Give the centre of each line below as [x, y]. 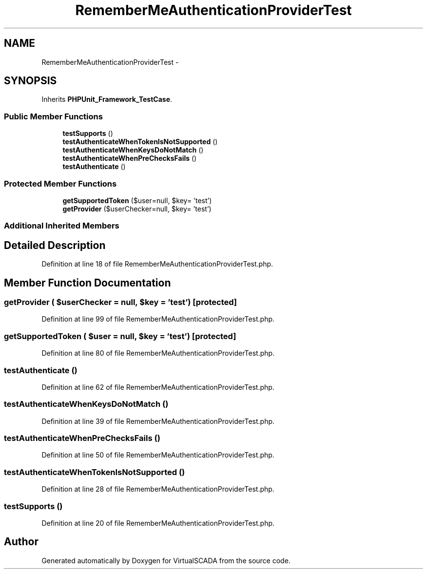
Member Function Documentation [87, 283]
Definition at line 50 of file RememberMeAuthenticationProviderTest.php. [158, 455]
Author [21, 542]
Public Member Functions [53, 116]
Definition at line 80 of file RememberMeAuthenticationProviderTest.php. [158, 353]
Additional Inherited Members [62, 226]
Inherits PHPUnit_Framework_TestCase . [107, 99]
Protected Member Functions [60, 183]
